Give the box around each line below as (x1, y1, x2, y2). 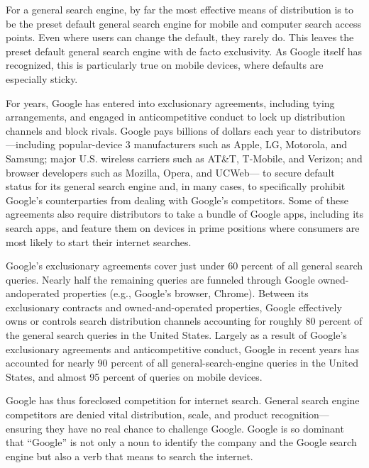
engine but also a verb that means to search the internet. (6, 448, 253, 463)
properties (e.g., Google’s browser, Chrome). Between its (62, 286, 309, 301)
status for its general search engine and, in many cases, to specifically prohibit (6, 179, 346, 194)
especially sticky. (6, 71, 78, 86)
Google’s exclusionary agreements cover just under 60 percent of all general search (6, 258, 363, 273)
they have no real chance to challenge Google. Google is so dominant (45, 420, 344, 435)
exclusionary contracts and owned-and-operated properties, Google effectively (6, 299, 342, 314)
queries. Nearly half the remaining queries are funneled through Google (6, 272, 315, 286)
